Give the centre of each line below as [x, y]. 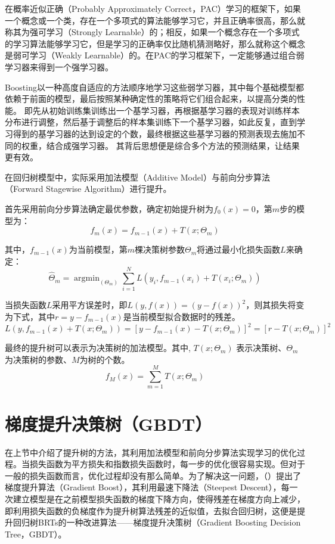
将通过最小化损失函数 [239, 249]
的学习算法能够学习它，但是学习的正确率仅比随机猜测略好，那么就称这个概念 [155, 43]
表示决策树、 [261, 348]
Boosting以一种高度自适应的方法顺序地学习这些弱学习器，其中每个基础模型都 [154, 87]
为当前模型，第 [98, 249]
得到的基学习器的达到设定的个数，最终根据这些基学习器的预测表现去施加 [155, 133]
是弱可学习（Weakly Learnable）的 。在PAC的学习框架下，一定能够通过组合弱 [155, 55]
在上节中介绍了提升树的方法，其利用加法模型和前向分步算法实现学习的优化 [151, 452]
